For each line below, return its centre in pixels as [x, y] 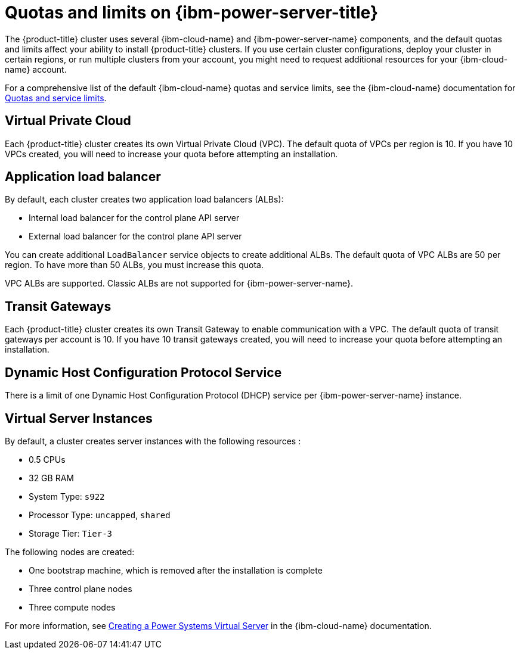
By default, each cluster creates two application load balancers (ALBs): [144, 200]
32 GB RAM [51, 478]
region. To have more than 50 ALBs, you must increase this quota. [134, 265]
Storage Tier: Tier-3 [71, 533]
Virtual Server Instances [79, 418]
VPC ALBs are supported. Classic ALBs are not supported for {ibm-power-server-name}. [179, 284]
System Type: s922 [67, 496]
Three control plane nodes [81, 588]
